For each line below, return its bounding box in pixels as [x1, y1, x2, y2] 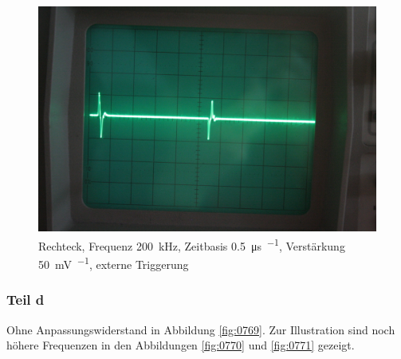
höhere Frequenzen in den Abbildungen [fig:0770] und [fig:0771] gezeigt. [6, 337, 355, 353]
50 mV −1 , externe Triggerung [38, 254, 189, 272]
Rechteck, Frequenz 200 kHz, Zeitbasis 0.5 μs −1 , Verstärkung [38, 235, 345, 254]
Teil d [6, 290, 45, 310]
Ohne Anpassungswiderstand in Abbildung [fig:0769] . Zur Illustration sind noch [6, 321, 395, 337]
